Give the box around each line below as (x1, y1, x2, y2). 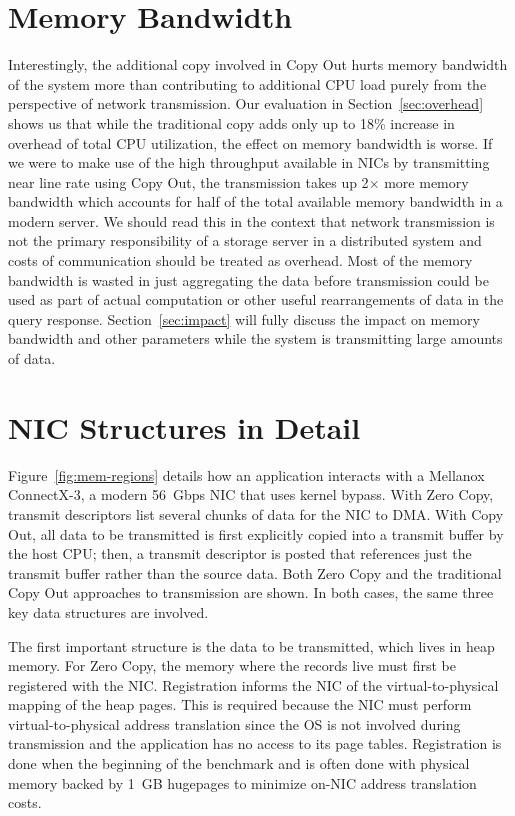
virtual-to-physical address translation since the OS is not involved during (8, 713, 461, 734)
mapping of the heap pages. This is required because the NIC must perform (8, 694, 472, 715)
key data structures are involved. (8, 601, 209, 622)
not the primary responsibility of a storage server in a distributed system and (8, 230, 482, 251)
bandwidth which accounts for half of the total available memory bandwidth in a (8, 191, 503, 212)
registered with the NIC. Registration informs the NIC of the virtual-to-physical (8, 674, 499, 695)
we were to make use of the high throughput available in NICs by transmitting (8, 152, 490, 173)
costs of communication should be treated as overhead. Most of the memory (8, 250, 473, 271)
